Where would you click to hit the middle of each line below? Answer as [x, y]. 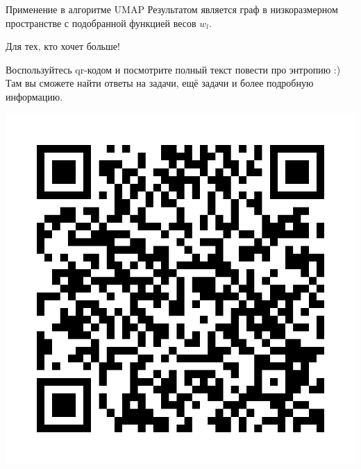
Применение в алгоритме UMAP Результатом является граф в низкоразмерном [172, 9]
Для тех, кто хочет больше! [63, 46]
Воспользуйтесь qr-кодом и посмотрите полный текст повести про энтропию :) [173, 69]
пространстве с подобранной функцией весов [101, 23]
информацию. [34, 96]
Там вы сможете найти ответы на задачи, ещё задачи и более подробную [160, 83]
